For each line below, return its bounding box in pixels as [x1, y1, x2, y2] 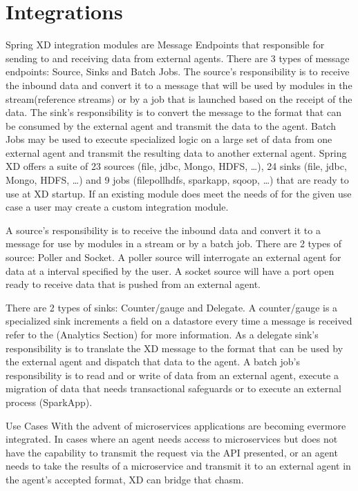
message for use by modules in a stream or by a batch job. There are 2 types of [6, 236, 341, 251]
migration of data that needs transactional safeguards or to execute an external [6, 381, 341, 396]
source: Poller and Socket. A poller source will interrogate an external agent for [6, 250, 341, 264]
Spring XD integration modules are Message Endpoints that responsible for [6, 37, 325, 52]
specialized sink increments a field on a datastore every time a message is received [6, 314, 352, 328]
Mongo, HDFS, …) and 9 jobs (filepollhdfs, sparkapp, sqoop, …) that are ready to [6, 173, 349, 187]
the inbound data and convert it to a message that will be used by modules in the [6, 77, 352, 92]
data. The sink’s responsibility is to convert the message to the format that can [6, 105, 341, 119]
